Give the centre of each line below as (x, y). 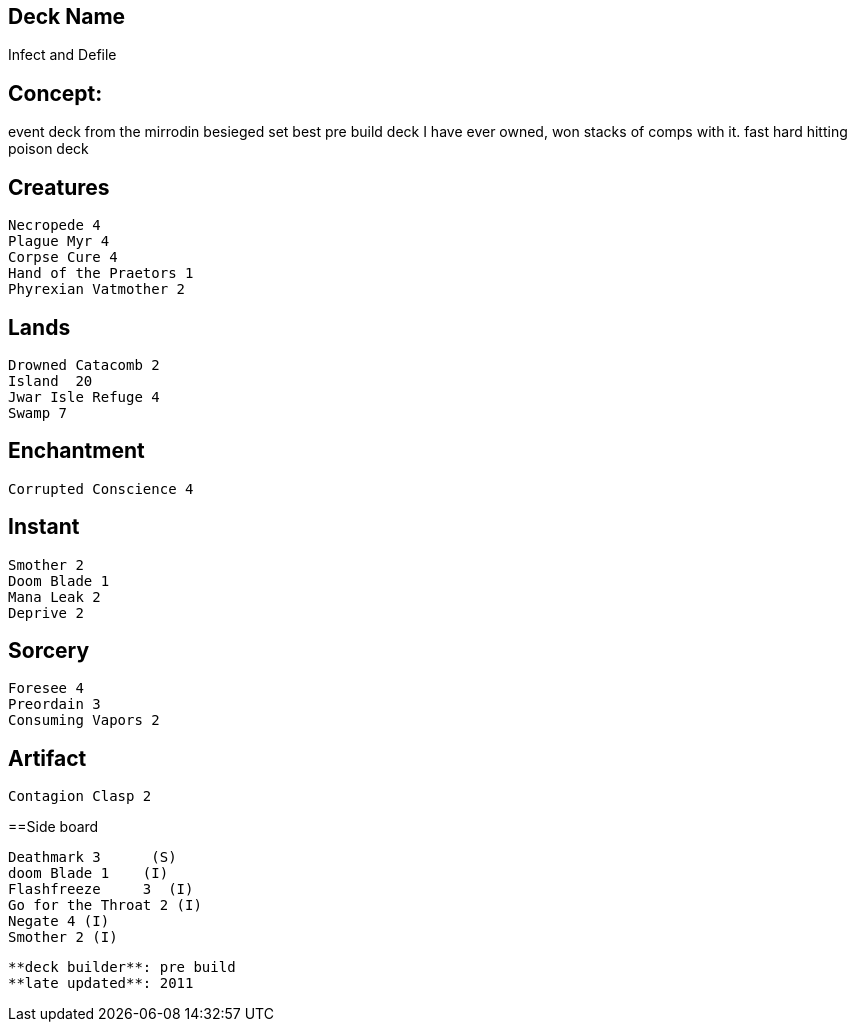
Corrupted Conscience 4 (101, 488)
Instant (44, 527)
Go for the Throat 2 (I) (105, 905)
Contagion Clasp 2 (80, 796)
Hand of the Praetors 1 (101, 273)
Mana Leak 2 (54, 596)
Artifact (47, 758)
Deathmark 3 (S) (92, 857)
